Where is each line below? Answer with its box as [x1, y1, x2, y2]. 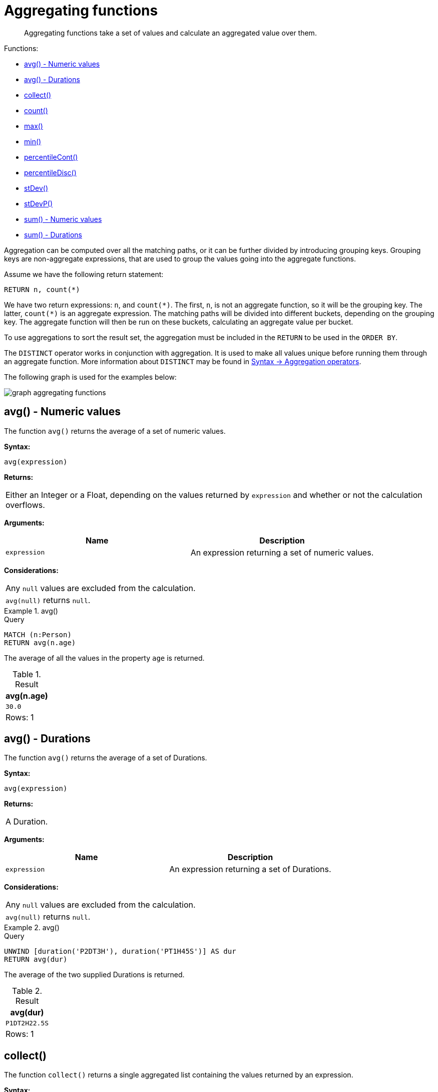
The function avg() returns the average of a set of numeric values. [4, 426, 226, 435]
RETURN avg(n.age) [4, 638, 76, 647]
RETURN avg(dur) [4, 955, 68, 964]
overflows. [6, 499, 45, 510]
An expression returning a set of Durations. [169, 864, 331, 875]
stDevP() [24, 199, 53, 208]
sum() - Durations [24, 230, 82, 239]
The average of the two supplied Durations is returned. [4, 970, 185, 979]
